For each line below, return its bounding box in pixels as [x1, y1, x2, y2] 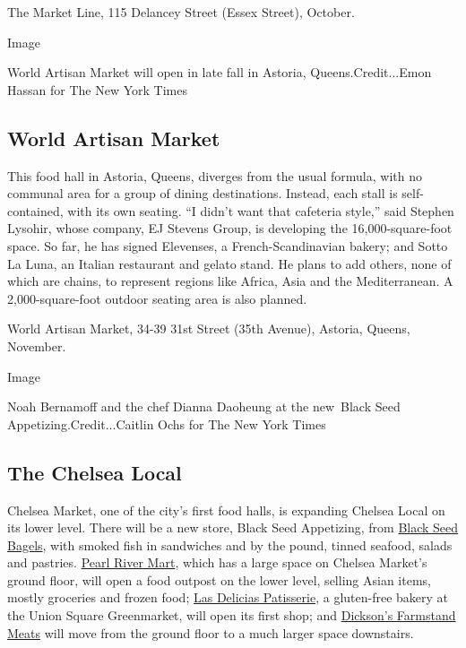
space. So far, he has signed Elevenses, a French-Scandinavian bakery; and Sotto [7, 236, 448, 255]
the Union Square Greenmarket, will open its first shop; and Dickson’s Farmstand [7, 606, 456, 625]
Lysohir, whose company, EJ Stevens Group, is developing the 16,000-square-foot [7, 219, 453, 238]
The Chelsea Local [7, 458, 182, 486]
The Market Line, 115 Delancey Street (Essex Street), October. [7, 3, 355, 21]
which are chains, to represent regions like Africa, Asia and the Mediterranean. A [7, 272, 453, 290]
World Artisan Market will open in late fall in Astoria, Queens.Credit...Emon [7, 63, 432, 82]
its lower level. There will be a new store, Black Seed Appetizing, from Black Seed [7, 518, 459, 537]
